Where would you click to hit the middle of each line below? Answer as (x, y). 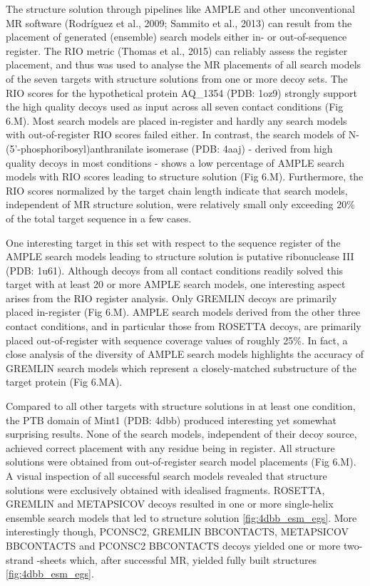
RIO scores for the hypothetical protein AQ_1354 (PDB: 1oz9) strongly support (181, 92)
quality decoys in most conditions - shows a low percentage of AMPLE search (175, 162)
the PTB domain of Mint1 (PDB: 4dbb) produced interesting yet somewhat (171, 420)
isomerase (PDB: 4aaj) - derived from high (240, 148)
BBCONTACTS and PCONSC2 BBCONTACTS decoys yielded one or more (173, 545)
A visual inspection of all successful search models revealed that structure (166, 476)
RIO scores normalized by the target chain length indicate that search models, (177, 190)
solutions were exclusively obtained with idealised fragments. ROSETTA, (165, 489)
